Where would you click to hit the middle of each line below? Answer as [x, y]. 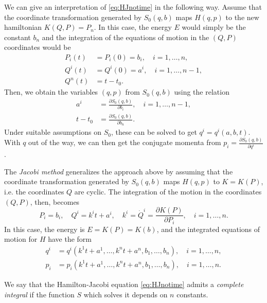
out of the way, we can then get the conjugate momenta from [125, 142]
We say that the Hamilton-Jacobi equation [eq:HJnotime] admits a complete [124, 284]
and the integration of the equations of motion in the [126, 37]
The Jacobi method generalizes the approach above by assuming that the [119, 171]
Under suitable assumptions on [53, 132]
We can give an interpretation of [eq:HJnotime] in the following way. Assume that [133, 7]
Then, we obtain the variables [51, 92]
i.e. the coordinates [34, 192]
